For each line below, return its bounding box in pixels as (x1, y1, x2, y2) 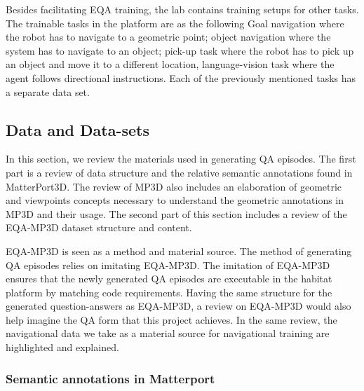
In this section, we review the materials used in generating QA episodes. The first (6, 151, 356, 166)
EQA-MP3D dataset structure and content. (6, 220, 192, 235)
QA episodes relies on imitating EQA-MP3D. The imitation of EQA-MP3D (6, 257, 330, 272)
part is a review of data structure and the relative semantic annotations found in (6, 165, 353, 179)
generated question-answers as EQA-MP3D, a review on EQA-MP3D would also (6, 299, 351, 313)
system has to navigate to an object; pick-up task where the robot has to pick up (6, 43, 354, 57)
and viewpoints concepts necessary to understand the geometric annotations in (6, 193, 344, 207)
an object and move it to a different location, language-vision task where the (6, 57, 335, 71)
